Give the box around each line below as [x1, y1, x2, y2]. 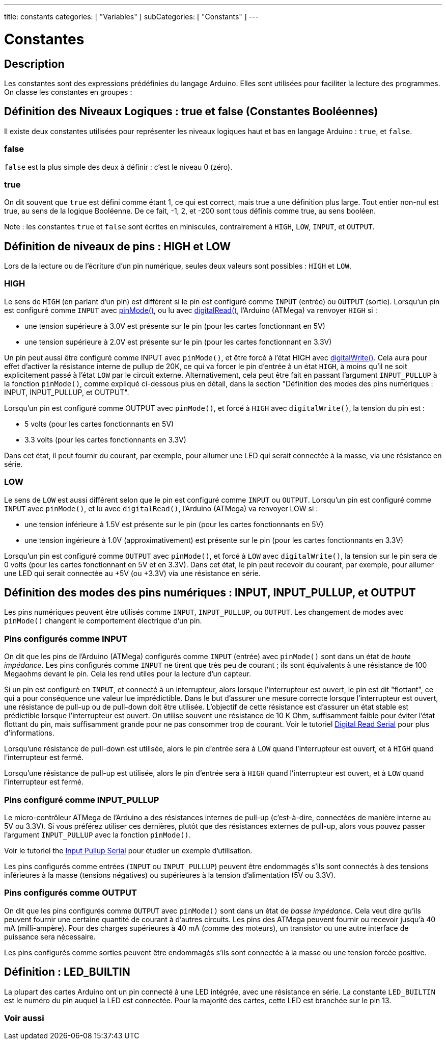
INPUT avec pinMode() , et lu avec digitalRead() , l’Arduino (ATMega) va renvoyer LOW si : [4, 504, 318, 513]
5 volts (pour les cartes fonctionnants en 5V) [24, 419, 174, 428]
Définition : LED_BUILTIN [4, 965, 130, 979]
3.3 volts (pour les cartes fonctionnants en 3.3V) [24, 435, 186, 444]
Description [4, 57, 65, 70]
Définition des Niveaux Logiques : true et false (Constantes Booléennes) [4, 105, 378, 118]
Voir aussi [4, 1012, 44, 1023]
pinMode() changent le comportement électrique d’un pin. [4, 616, 202, 625]
